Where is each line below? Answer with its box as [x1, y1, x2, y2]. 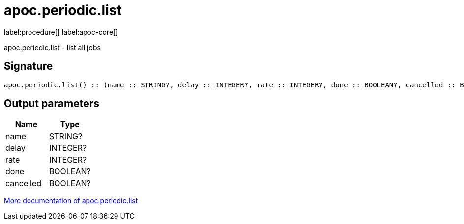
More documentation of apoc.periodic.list [4, 196, 138, 205]
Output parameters [4, 97, 99, 110]
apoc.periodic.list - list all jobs [4, 43, 101, 52]
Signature [4, 60, 53, 73]
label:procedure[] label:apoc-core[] [4, 28, 118, 36]
